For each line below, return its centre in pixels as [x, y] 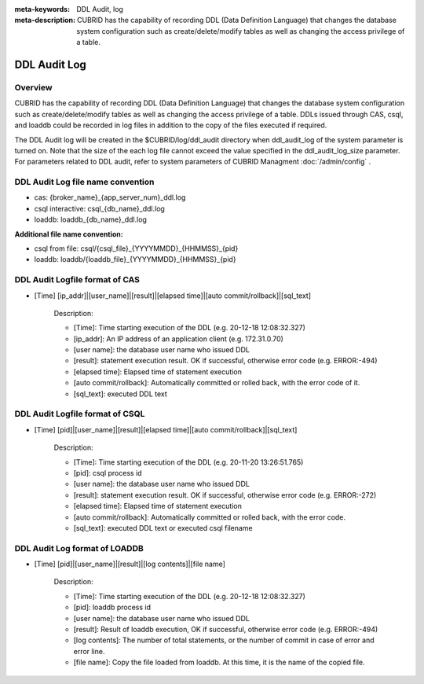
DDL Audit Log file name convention [84, 182]
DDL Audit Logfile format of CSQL [80, 414]
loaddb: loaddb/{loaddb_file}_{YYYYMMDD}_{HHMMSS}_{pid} [135, 259]
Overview [33, 87]
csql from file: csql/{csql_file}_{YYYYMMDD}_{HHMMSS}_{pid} [136, 248]
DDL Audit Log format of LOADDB [79, 548]
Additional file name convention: [69, 234]
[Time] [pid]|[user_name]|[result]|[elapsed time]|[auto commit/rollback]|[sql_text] [166, 429]
